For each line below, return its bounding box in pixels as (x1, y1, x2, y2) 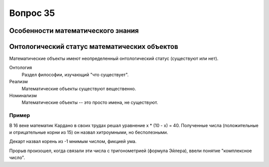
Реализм (9, 79, 28, 85)
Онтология (9, 65, 32, 71)
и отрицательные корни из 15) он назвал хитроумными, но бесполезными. (9, 129, 168, 135)
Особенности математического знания (9, 26, 139, 35)
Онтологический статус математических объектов (9, 42, 179, 51)
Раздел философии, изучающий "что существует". (21, 71, 129, 77)
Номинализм (9, 93, 37, 99)
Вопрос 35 (9, 7, 55, 18)
